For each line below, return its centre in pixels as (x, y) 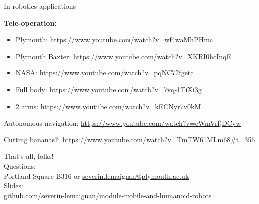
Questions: (20, 166)
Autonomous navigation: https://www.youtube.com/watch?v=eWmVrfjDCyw (123, 123)
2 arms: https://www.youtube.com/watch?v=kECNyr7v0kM (108, 106)
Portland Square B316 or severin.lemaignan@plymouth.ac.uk (97, 175)
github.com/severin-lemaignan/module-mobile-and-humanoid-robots (108, 195)
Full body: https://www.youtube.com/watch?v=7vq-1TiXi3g (109, 89)
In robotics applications (40, 6)
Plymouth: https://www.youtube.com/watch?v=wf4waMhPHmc (114, 39)
